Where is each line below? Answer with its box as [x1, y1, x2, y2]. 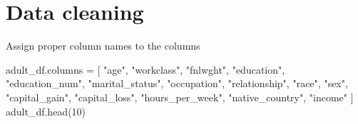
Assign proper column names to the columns [6, 38, 200, 53]
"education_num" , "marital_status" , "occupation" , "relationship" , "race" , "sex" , [6, 76, 348, 91]
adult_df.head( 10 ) [6, 103, 86, 118]
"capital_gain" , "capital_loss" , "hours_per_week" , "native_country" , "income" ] [6, 89, 354, 104]
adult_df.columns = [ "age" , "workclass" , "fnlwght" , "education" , [6, 62, 285, 77]
